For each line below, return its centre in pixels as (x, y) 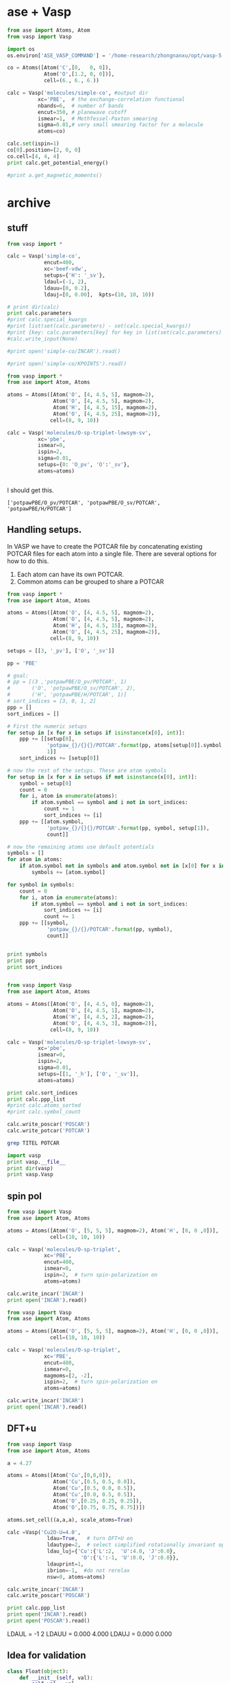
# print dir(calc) (33, 307)
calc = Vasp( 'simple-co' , (44, 256)
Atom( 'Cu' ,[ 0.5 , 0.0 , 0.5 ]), (94, 1488)
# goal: (18, 676)
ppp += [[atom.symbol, (52, 821)
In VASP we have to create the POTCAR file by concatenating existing (105, 546)
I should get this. (30, 490)
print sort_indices (35, 967)
